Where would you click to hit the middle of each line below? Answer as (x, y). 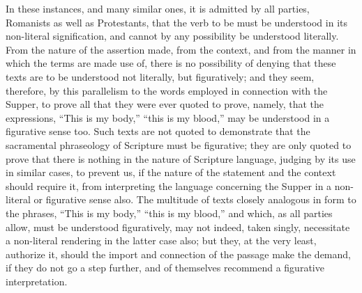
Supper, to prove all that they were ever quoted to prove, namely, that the (165, 104)
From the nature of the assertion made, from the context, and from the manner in (181, 49)
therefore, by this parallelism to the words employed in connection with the (167, 90)
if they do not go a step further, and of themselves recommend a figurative (165, 268)
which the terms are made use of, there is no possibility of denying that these (171, 63)
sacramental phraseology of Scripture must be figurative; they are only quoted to (179, 144)
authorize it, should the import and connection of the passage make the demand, (178, 254)
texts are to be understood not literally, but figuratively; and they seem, (160, 76)
